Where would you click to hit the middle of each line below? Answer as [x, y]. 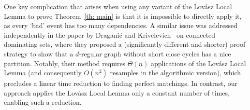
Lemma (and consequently [43, 73]
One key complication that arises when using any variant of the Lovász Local [118, 6]
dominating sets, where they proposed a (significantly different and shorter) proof [125, 44]
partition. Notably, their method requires [65, 63]
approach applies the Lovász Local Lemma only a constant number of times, [117, 92]
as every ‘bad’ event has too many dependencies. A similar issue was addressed [121, 25]
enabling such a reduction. [43, 102]
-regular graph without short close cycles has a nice [155, 53]
